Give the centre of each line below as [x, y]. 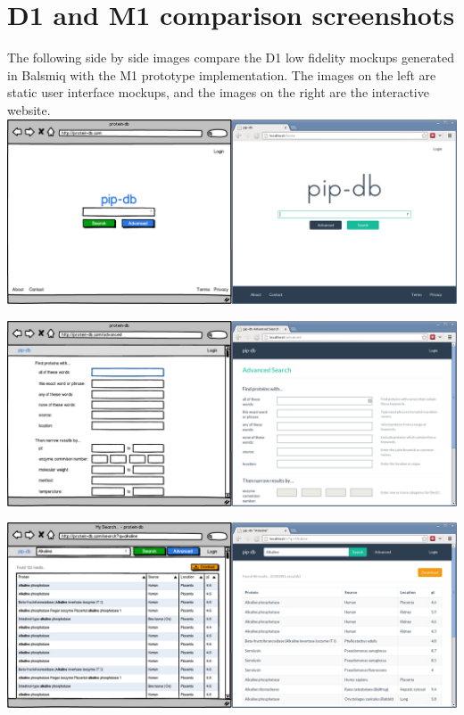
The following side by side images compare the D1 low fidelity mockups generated [231, 58]
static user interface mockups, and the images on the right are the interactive [218, 92]
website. [29, 109]
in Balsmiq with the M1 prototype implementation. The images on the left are [222, 74]
